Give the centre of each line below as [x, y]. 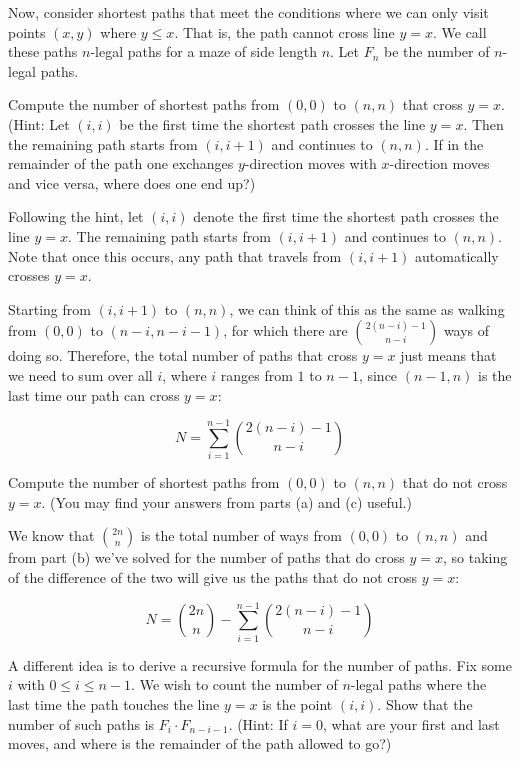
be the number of [437, 51]
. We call [459, 31]
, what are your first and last [411, 723]
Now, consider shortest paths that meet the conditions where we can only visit [248, 12]
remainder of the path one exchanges [121, 163]
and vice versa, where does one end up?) [132, 182]
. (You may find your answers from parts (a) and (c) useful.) [226, 501]
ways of [466, 330]
